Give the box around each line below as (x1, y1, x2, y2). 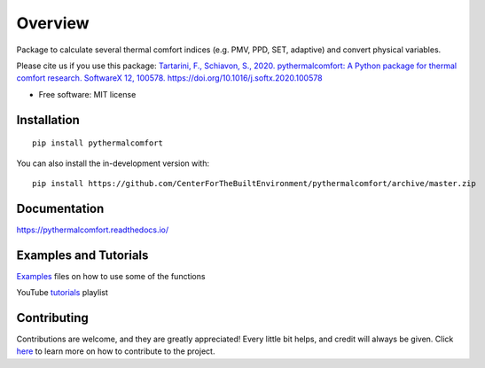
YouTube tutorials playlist (16, 287, 108, 298)
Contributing (16, 310, 89, 325)
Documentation (16, 200, 105, 216)
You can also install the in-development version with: (16, 158, 210, 168)
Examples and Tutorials (16, 247, 149, 262)
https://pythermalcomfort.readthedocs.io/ (16, 224, 169, 235)
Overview (16, 13, 90, 33)
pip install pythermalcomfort (32, 138, 164, 148)
